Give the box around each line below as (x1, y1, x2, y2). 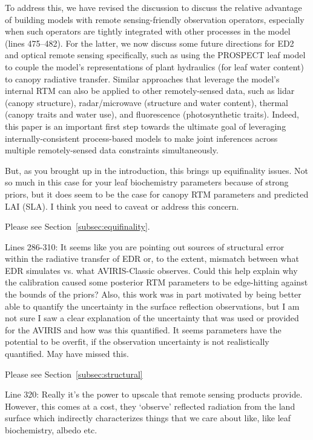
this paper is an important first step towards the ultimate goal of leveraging (5, 119, 286, 132)
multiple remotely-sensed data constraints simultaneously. (5, 144, 219, 156)
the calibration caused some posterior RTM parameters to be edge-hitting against (5, 276, 308, 288)
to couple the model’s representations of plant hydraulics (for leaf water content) (5, 60, 305, 73)
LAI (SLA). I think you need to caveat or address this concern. (5, 199, 239, 212)
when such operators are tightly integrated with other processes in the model (5, 25, 291, 38)
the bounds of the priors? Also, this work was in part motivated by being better (5, 288, 301, 301)
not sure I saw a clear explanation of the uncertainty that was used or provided (5, 312, 299, 324)
